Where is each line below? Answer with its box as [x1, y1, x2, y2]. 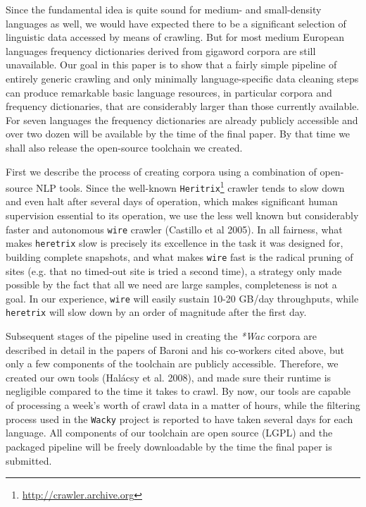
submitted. [6, 453, 52, 468]
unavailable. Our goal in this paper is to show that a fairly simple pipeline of [6, 57, 337, 72]
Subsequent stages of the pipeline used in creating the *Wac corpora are [6, 329, 317, 343]
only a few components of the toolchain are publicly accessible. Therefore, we [6, 356, 339, 371]
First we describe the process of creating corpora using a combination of [6, 164, 317, 178]
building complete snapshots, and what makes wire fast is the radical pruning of [6, 249, 353, 264]
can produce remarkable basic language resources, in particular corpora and [6, 85, 332, 99]
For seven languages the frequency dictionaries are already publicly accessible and [6, 112, 358, 127]
